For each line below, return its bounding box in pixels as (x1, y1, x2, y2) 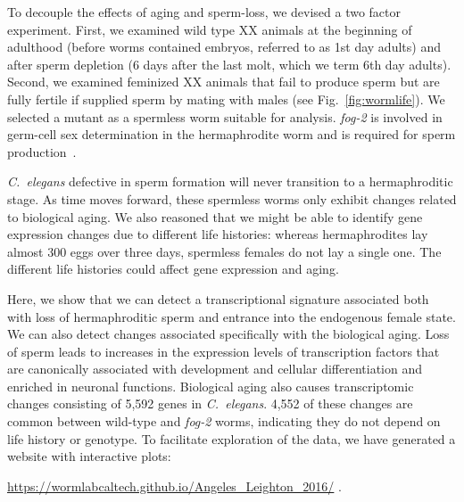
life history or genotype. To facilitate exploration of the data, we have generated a (7, 429, 456, 448)
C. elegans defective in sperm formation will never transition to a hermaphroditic (7, 172, 453, 191)
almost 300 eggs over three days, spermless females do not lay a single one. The (7, 242, 442, 260)
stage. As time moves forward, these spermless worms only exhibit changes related (7, 189, 457, 208)
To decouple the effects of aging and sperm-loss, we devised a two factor (7, 3, 401, 21)
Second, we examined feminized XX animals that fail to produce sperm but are (7, 72, 440, 91)
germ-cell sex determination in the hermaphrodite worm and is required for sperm (7, 125, 456, 144)
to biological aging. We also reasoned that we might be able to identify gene (7, 207, 423, 226)
